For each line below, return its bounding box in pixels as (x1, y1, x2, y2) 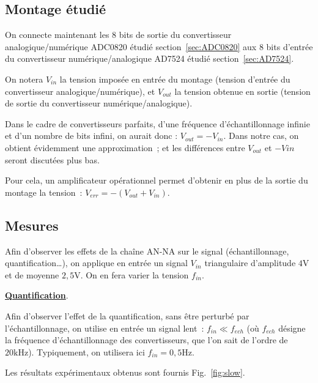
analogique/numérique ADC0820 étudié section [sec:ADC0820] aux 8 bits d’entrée (5, 40, 313, 53)
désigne (278, 321, 306, 334)
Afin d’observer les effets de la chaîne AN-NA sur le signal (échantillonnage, (5, 244, 289, 257)
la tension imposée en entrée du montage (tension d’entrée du (59, 72, 290, 85)
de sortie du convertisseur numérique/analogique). (5, 97, 193, 110)
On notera (5, 72, 43, 85)
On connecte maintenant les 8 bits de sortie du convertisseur (5, 28, 232, 41)
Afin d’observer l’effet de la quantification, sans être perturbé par (5, 309, 250, 322)
